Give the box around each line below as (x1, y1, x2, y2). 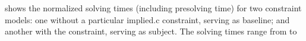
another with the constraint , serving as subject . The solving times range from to (5, 25, 297, 37)
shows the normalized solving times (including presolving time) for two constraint (5, 2, 302, 14)
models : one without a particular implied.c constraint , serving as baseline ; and (5, 13, 290, 26)
